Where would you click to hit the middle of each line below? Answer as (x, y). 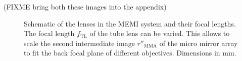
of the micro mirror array (199, 43)
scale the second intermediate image (79, 43)
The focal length (49, 33)
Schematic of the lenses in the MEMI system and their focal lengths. (130, 23)
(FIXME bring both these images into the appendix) (85, 6)
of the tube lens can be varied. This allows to (160, 33)
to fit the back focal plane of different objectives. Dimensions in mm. (130, 53)
